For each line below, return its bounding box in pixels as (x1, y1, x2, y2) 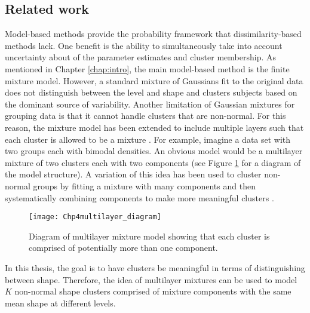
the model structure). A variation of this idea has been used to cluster (5, 168, 262, 180)
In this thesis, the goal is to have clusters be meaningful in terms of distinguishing (5, 261, 305, 274)
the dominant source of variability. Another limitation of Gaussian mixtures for (5, 97, 295, 110)
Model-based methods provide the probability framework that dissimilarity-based (5, 27, 302, 40)
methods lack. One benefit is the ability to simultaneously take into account (5, 39, 283, 51)
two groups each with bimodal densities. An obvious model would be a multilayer (5, 145, 303, 157)
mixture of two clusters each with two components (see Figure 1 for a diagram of (5, 156, 301, 168)
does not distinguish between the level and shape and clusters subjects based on (5, 86, 297, 99)
